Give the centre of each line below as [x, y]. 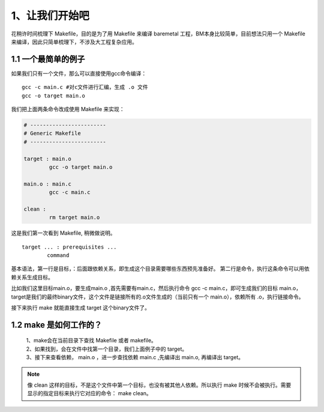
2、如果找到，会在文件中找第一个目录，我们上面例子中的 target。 [107, 349]
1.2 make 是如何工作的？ [56, 325]
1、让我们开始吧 [50, 16]
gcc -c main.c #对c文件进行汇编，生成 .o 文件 [85, 87]
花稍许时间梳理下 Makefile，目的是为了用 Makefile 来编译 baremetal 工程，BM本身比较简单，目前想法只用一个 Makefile [158, 34]
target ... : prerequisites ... [69, 247]
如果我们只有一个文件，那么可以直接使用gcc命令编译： [79, 73]
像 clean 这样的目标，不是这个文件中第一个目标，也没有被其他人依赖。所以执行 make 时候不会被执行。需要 [159, 385]
